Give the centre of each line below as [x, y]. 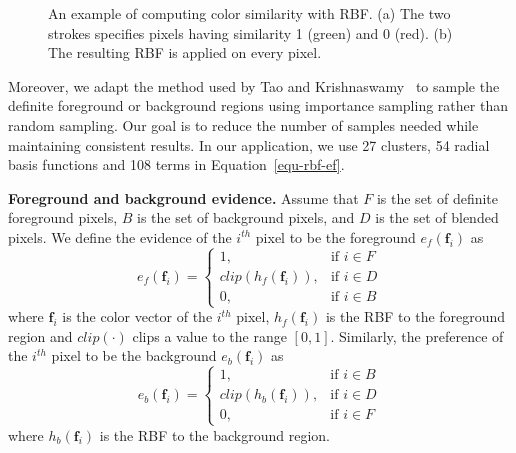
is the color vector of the [137, 316]
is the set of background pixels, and [246, 217]
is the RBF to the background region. [214, 434]
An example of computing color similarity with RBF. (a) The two [249, 13]
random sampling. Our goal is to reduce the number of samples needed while [243, 124]
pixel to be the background [134, 355]
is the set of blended [437, 217]
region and [40, 335]
